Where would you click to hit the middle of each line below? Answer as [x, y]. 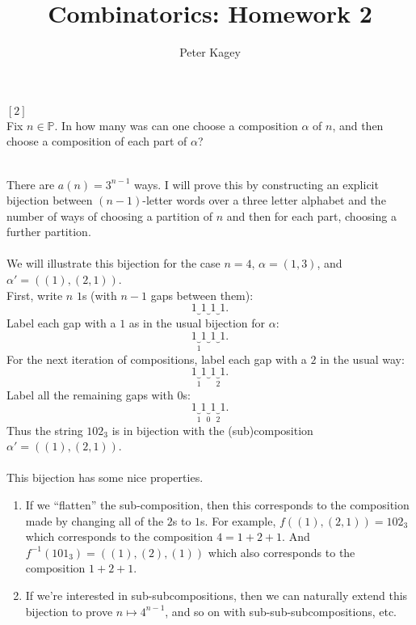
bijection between [50, 200]
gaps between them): [202, 295]
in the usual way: [362, 359]
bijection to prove [69, 611]
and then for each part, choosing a [311, 215]
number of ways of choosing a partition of [109, 215]
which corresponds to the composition [119, 536]
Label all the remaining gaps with [90, 394]
